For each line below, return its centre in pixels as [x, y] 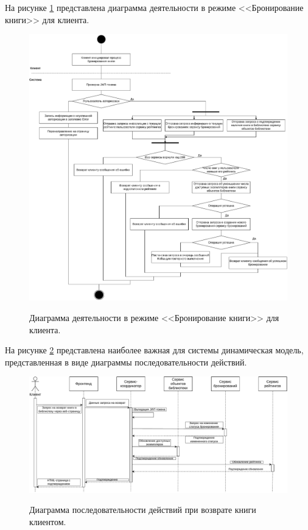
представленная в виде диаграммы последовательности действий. [126, 362]
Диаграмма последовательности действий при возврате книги [143, 510]
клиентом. [48, 522]
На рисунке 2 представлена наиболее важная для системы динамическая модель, [154, 350]
